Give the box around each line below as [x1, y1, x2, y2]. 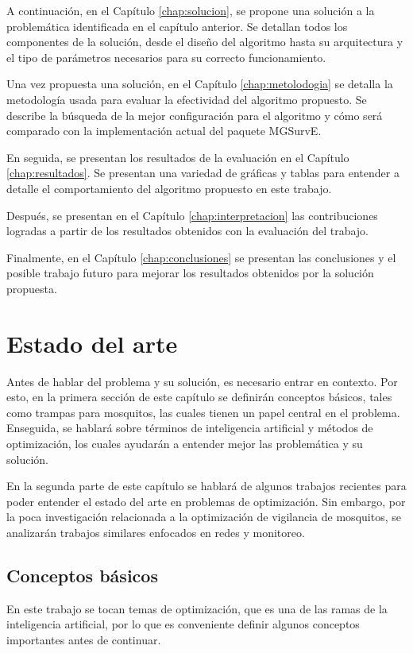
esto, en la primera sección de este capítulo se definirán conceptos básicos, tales [6, 388, 392, 405]
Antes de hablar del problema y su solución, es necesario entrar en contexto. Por [6, 373, 398, 389]
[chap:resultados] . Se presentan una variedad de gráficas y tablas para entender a [6, 164, 399, 181]
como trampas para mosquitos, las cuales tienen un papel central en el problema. [6, 404, 400, 420]
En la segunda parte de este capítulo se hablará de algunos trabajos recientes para [6, 477, 407, 494]
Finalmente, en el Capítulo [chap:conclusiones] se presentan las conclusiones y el [6, 249, 396, 265]
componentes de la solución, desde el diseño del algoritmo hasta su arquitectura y [6, 33, 403, 50]
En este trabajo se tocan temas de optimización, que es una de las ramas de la [6, 600, 388, 616]
